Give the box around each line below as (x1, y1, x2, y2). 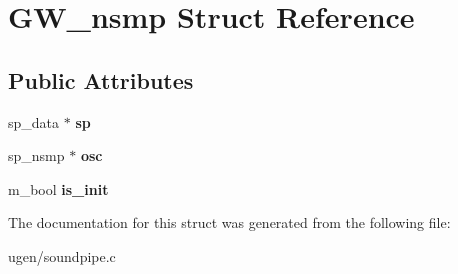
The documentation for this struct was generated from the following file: (8, 212, 451, 233)
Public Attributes (8, 64, 194, 95)
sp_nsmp (8, 145, 65, 166)
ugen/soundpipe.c (8, 245, 116, 266)
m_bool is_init (8, 178, 109, 199)
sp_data (8, 111, 60, 132)
